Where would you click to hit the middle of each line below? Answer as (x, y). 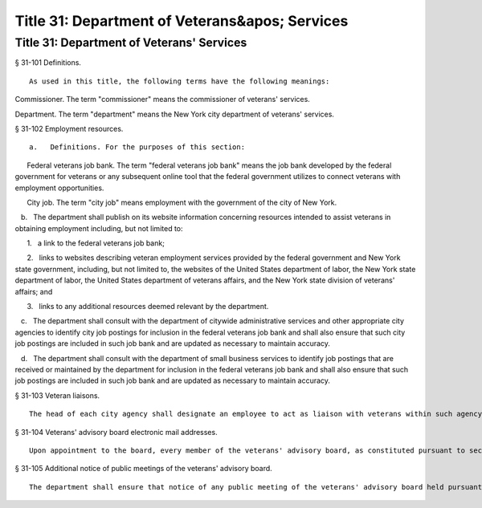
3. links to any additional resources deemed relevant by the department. (148, 307)
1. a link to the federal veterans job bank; (96, 243)
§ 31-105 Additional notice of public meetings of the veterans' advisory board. (143, 469)
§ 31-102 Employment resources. (69, 128)
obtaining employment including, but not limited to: (99, 228)
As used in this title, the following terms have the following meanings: (180, 81)
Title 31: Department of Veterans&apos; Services (182, 21)
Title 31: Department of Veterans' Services (131, 43)
